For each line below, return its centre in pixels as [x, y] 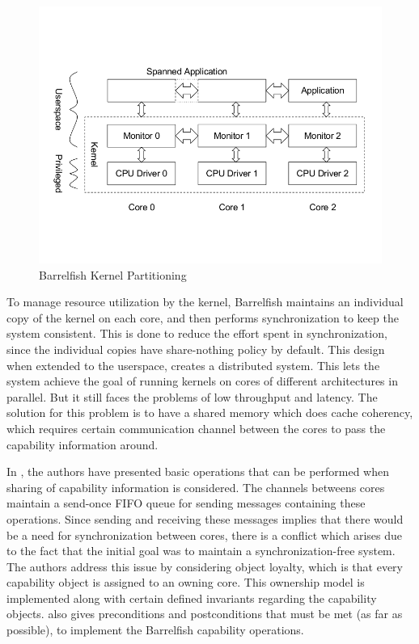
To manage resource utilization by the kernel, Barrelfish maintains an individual [205, 302]
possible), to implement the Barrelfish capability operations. [155, 630]
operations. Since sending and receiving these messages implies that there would [205, 518]
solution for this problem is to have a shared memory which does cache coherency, [210, 412]
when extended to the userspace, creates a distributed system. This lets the [193, 365]
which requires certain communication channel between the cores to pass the [196, 428]
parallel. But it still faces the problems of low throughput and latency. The [192, 396]
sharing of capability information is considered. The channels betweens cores [196, 487]
